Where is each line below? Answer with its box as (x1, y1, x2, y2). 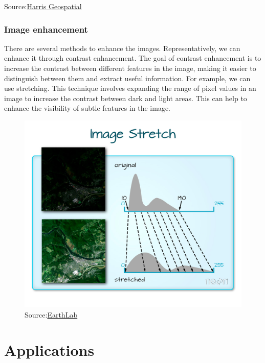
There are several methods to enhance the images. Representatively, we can (4, 42, 240, 53)
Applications (4, 339, 95, 360)
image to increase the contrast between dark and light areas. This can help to (4, 92, 247, 103)
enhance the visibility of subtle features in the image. (4, 103, 170, 113)
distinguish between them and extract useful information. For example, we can (4, 72, 251, 83)
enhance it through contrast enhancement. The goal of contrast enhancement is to (4, 53, 261, 63)
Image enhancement (4, 22, 88, 35)
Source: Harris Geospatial (4, 1, 82, 11)
